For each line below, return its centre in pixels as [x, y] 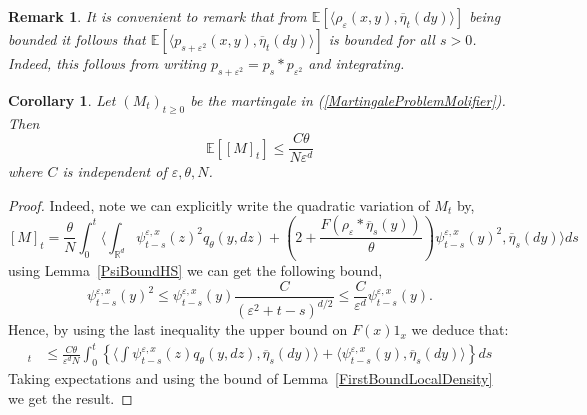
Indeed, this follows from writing [107, 63]
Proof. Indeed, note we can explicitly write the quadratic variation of [219, 204]
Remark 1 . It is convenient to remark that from [157, 16]
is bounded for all [381, 39]
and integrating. [356, 63]
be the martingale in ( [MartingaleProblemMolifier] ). [348, 99]
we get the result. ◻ [70, 397]
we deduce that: [460, 329]
